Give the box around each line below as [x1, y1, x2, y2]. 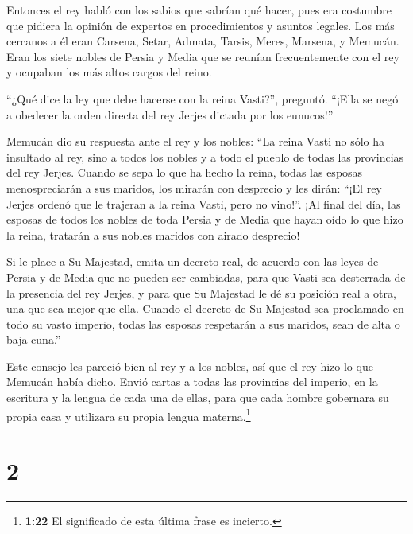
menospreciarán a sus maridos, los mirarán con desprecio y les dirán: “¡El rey [6, 179, 382, 196]
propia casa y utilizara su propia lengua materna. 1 [6, 405, 251, 424]
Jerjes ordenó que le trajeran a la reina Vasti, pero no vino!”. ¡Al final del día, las [6, 195, 401, 212]
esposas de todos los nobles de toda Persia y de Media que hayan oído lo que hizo [6, 211, 403, 228]
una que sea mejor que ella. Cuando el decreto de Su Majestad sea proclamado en [6, 300, 404, 317]
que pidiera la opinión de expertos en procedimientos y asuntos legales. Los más [6, 17, 395, 33]
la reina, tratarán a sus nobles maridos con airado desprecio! [6, 226, 300, 243]
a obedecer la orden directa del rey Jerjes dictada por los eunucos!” [6, 106, 334, 123]
